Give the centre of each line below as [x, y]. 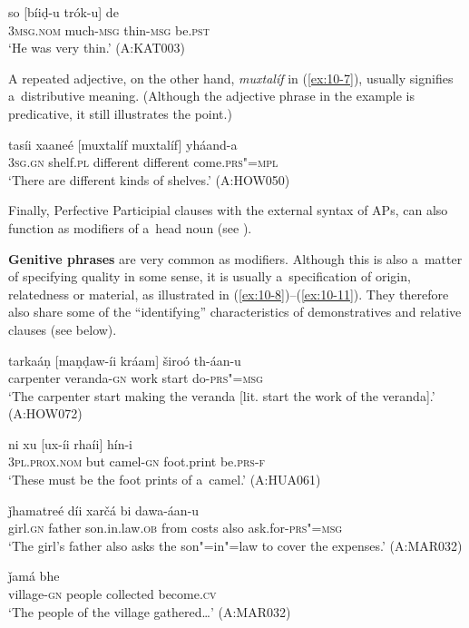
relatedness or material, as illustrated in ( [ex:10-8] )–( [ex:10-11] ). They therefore [229, 294]
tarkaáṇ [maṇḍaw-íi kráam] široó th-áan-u [125, 360]
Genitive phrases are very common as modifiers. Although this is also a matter [235, 258]
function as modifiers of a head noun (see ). [130, 227]
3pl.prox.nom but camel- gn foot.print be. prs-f [137, 461]
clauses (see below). [63, 329]
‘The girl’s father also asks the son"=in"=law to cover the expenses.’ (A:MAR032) [235, 545]
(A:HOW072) [45, 413]
